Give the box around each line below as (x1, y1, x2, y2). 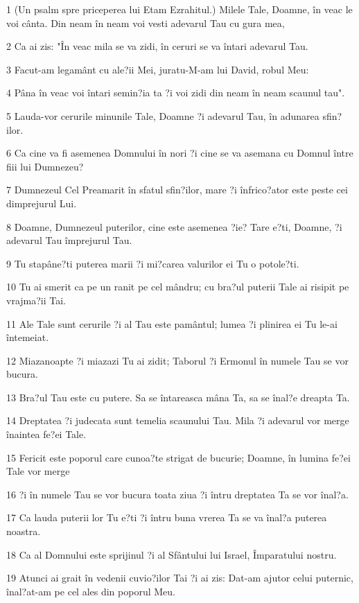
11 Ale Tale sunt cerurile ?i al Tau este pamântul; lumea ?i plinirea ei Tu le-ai (6, 316, 338, 331)
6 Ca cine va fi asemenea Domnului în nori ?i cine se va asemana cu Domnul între (6, 146, 353, 160)
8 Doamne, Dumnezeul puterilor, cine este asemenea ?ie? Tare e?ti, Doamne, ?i (6, 219, 342, 234)
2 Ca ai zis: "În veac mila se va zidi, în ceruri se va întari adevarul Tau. (6, 39, 308, 53)
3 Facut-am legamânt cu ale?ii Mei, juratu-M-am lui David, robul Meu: (6, 62, 309, 76)
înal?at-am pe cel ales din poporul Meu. (6, 584, 175, 598)
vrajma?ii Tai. (6, 292, 67, 307)
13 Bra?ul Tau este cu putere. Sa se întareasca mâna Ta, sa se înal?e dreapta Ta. (6, 390, 350, 404)
